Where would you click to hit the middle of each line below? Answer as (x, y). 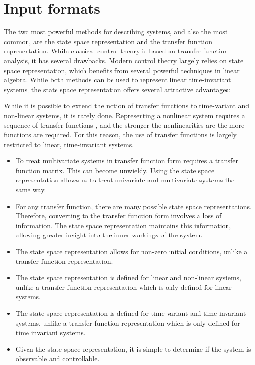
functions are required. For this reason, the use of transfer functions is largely (120, 135)
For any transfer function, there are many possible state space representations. (133, 206)
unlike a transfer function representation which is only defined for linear (124, 287)
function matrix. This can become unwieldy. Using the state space (115, 170)
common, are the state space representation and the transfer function (108, 41)
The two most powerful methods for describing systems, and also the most (116, 32)
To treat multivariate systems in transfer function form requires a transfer (127, 161)
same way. (31, 190)
